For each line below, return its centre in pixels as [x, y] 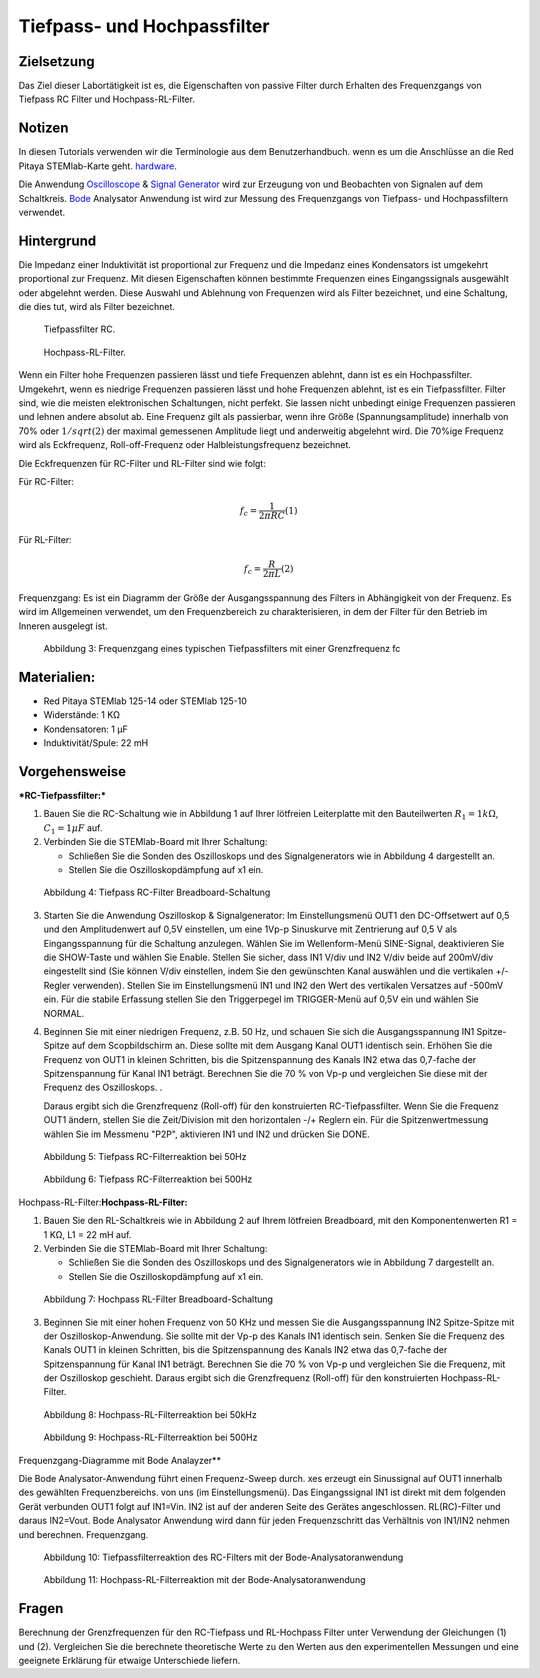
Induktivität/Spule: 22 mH [96, 743]
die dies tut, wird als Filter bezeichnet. [96, 306]
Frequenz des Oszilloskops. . [103, 1087]
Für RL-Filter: [45, 539]
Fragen [41, 1608]
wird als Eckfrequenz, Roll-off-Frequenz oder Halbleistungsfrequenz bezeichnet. [185, 445]
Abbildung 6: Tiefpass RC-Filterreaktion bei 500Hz [148, 1179]
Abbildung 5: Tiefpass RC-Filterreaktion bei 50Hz [145, 1157]
